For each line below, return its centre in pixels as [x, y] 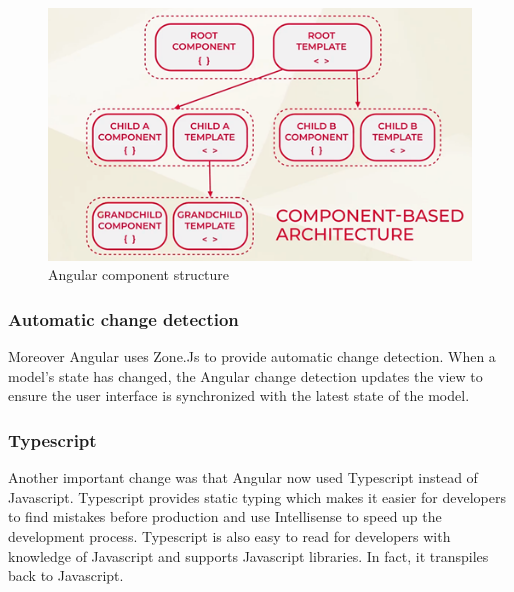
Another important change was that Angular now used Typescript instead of [243, 477]
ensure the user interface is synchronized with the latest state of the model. [239, 395]
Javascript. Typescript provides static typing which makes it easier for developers [257, 496]
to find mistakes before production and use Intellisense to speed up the [225, 516]
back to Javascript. [66, 575]
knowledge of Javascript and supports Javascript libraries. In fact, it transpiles [248, 555]
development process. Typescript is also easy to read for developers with [229, 536]
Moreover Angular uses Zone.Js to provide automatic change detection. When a [252, 356]
